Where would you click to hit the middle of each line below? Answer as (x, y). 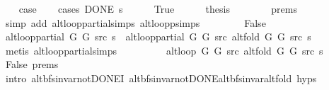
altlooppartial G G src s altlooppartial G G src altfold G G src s (158, 36)
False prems (32, 64)
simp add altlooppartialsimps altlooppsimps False (135, 22)
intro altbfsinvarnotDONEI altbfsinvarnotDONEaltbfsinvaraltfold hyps (161, 78)
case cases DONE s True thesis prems (158, 9)
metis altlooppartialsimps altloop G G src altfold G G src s (164, 50)
